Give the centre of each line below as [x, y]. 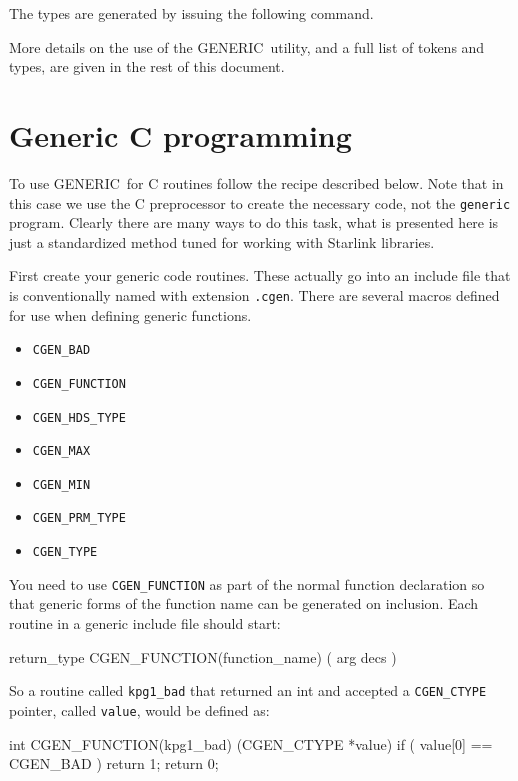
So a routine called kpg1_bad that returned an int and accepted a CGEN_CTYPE [248, 690]
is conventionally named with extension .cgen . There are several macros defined [254, 294]
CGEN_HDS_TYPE [79, 417]
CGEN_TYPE [65, 552]
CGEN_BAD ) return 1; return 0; [114, 763]
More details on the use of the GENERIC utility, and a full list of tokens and [247, 46]
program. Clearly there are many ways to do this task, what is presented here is [254, 222]
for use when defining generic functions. [130, 314]
